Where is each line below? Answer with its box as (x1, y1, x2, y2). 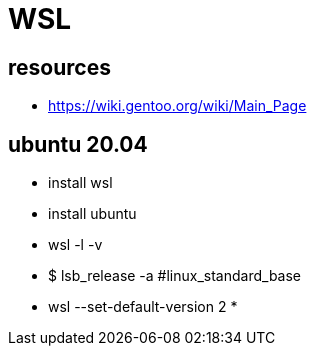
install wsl (48, 174, 113, 192)
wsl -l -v (48, 236, 103, 254)
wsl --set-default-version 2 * (48, 298, 238, 316)
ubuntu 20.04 (8, 131, 148, 157)
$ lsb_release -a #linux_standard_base (48, 267, 302, 285)
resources (8, 54, 111, 80)
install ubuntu (48, 205, 137, 223)
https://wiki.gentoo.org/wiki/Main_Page (48, 97, 307, 115)
